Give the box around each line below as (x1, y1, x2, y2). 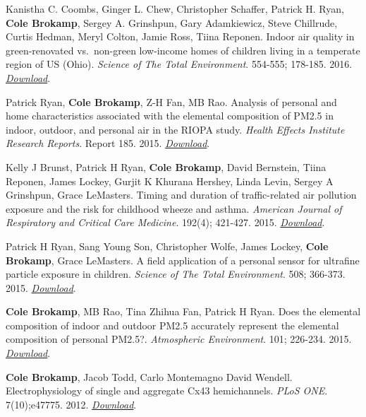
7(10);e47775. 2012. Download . (6, 397, 137, 411)
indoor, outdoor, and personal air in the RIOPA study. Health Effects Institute (6, 122, 345, 136)
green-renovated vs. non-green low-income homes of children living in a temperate (6, 42, 360, 57)
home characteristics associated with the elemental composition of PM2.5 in (6, 108, 334, 123)
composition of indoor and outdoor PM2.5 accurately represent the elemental (6, 317, 339, 332)
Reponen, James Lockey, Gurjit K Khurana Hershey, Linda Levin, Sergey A (6, 173, 334, 188)
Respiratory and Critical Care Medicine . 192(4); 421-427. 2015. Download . (6, 215, 325, 230)
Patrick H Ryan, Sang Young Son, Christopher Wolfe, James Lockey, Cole (6, 238, 329, 253)
